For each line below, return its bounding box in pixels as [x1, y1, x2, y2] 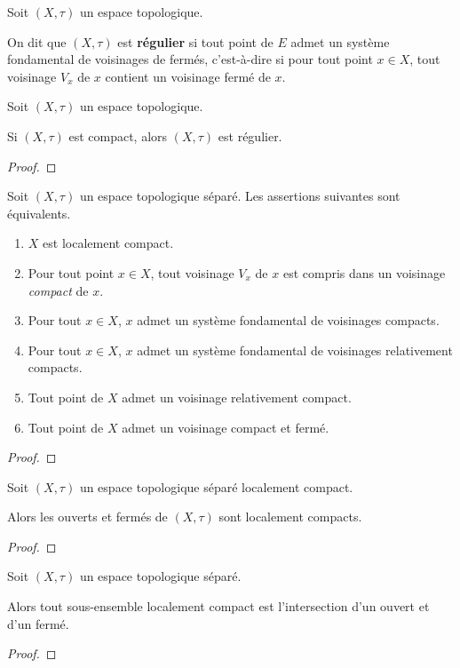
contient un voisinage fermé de [105, 67, 271, 85]
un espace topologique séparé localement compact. [79, 477, 353, 496]
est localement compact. [43, 234, 174, 252]
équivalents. [7, 203, 71, 222]
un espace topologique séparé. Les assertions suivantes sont [79, 187, 401, 205]
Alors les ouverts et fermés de [7, 507, 168, 526]
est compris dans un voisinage [282, 263, 446, 282]
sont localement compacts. [218, 507, 362, 526]
